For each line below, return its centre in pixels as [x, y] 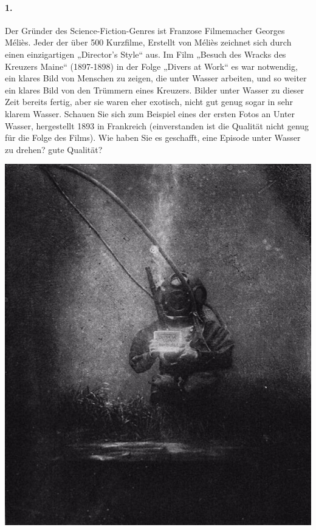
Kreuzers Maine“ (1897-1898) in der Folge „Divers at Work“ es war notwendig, [151, 66]
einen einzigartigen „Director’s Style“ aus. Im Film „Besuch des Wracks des [146, 54]
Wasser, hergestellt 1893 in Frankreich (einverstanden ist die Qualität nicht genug [157, 125]
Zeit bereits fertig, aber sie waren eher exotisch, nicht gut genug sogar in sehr [149, 102]
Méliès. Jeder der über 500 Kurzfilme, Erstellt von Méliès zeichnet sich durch [148, 42]
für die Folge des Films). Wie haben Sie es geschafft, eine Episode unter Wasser [153, 138]
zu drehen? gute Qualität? [54, 149]
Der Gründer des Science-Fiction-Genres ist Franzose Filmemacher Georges [145, 30]
